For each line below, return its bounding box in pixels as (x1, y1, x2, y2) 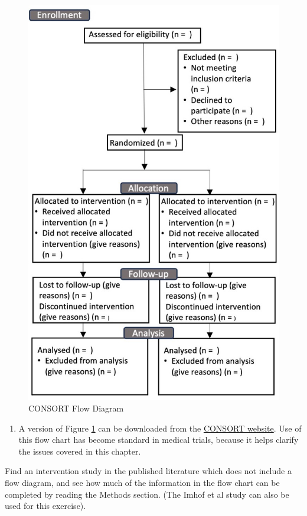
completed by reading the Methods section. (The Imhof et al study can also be (5, 488, 289, 500)
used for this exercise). (5, 499, 86, 512)
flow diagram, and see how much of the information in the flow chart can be (5, 476, 280, 488)
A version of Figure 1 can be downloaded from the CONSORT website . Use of (18, 422, 302, 434)
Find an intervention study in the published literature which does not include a (5, 465, 292, 477)
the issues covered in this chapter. (18, 445, 141, 457)
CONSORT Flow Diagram (28, 401, 124, 414)
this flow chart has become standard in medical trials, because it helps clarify (18, 433, 299, 446)
